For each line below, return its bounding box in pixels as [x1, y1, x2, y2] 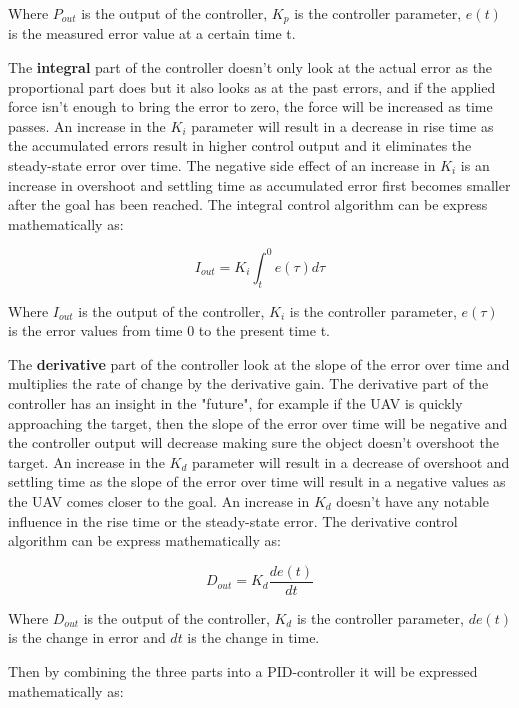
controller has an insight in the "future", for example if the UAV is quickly [8, 393, 463, 414]
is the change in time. [187, 627, 320, 648]
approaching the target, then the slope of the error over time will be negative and [8, 412, 508, 433]
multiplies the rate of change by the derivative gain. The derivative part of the [8, 373, 489, 394]
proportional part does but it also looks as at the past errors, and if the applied [8, 76, 496, 97]
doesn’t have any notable [336, 491, 489, 512]
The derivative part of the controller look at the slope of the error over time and [8, 353, 510, 374]
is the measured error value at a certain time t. [8, 23, 296, 44]
